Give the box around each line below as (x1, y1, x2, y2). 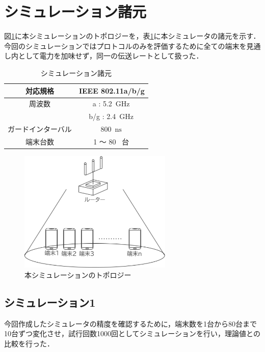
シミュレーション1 (4, 294, 96, 310)
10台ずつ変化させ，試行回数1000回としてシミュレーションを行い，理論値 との (4, 328, 260, 339)
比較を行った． (4, 338, 54, 348)
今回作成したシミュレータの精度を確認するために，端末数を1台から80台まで (4, 318, 257, 329)
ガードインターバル (8, 124, 72, 134)
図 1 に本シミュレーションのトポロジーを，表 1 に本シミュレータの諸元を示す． (4, 31, 260, 41)
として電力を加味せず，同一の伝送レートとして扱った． (18, 50, 203, 61)
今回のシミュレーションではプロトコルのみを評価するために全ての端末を (4, 40, 247, 51)
